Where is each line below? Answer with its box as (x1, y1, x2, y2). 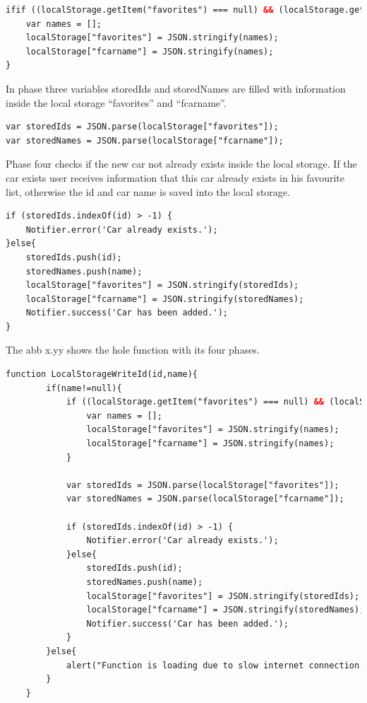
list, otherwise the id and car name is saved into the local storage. (6, 184, 290, 199)
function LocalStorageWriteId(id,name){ (6, 369, 198, 380)
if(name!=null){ (46, 383, 122, 393)
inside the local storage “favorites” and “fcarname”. (6, 95, 227, 110)
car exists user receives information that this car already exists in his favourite (6, 170, 344, 185)
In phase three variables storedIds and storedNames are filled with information (6, 81, 346, 95)
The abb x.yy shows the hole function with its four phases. (6, 342, 260, 357)
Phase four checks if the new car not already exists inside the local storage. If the (6, 156, 357, 171)
